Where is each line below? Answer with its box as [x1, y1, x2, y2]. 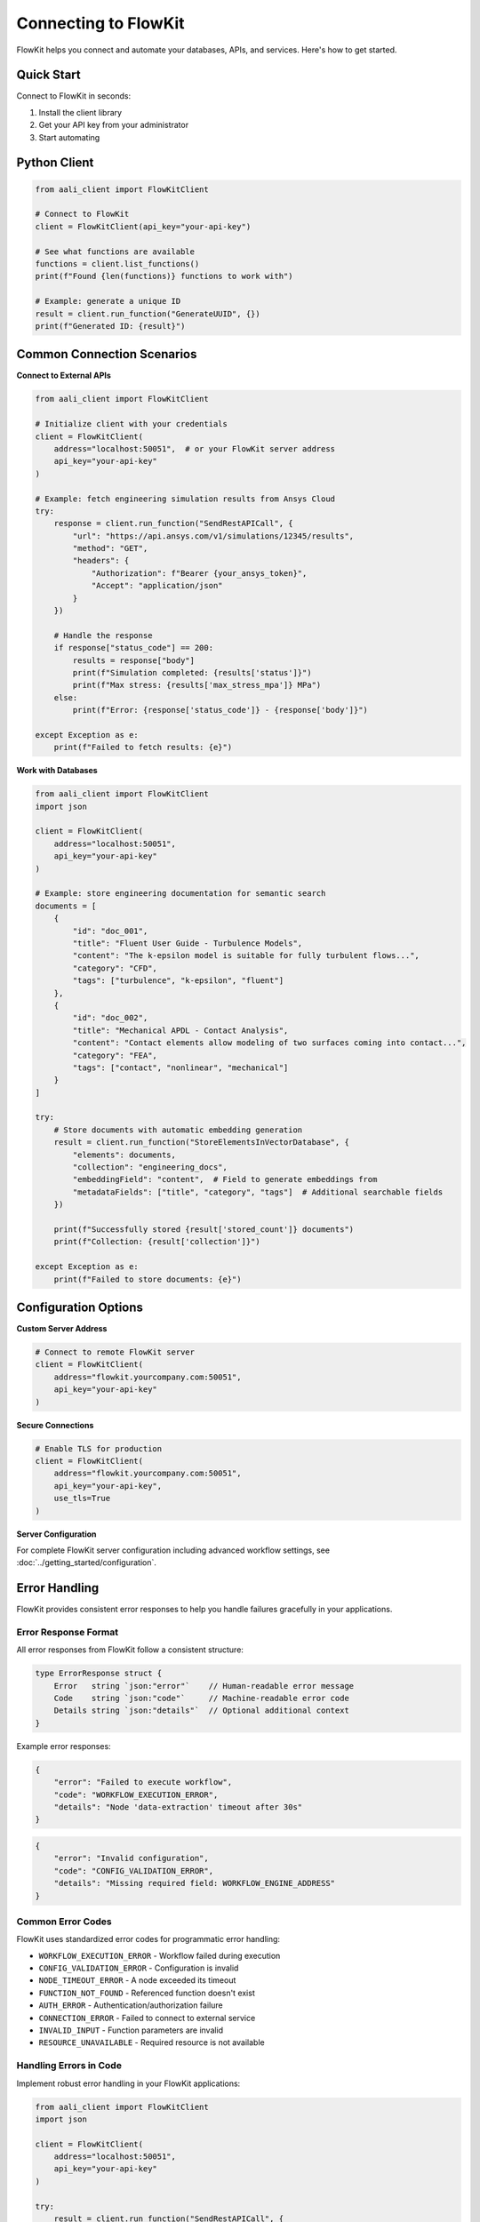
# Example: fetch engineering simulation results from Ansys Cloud [35, 493, 336, 504]
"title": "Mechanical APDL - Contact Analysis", [72, 1025, 289, 1035]
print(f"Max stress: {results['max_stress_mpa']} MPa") [72, 680, 322, 691]
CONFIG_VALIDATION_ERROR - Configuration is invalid [38, 1962, 239, 1973]
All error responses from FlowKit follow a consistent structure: [16, 1644, 244, 1655]
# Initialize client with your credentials [35, 419, 228, 429]
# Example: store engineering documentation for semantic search [35, 889, 326, 899]
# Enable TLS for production [35, 1443, 163, 1453]
